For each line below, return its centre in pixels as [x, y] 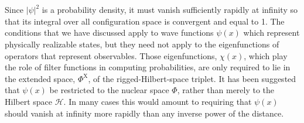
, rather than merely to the [226, 90]
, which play [266, 55]
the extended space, [40, 78]
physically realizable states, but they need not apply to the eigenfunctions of [142, 44]
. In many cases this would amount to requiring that [158, 101]
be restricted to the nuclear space [109, 90]
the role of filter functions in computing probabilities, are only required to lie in [148, 67]
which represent [271, 33]
